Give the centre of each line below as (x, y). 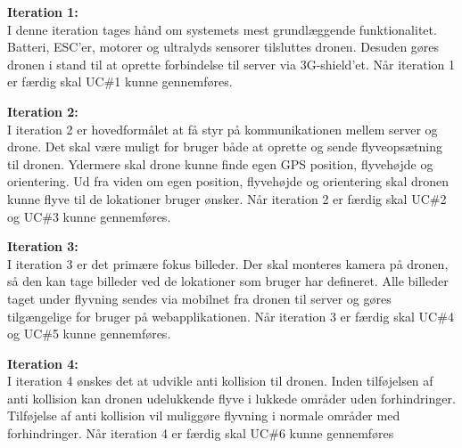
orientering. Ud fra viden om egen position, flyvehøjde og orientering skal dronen (228, 181)
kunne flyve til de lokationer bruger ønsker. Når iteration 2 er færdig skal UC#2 (227, 198)
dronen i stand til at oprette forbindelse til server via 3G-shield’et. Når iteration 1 (231, 64)
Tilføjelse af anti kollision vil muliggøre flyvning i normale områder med (204, 415)
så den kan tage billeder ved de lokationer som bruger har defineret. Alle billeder (228, 281)
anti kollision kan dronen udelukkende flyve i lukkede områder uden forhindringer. (231, 398)
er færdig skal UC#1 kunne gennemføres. (120, 81)
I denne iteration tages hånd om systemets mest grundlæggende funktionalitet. (222, 29)
